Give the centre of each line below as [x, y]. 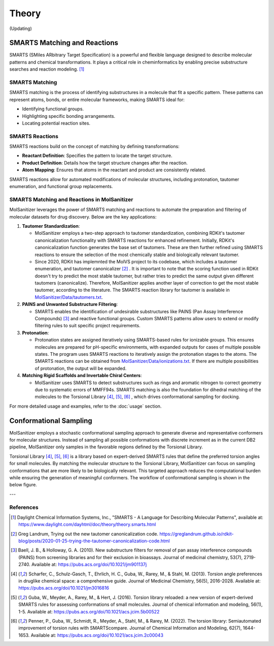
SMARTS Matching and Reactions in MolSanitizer [71, 199]
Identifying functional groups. [53, 109]
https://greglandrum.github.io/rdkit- [196, 534]
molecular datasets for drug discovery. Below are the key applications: [83, 217]
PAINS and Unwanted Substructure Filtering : [70, 304]
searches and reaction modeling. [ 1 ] [47, 69]
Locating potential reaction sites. [56, 123]
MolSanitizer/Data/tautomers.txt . [69, 297]
